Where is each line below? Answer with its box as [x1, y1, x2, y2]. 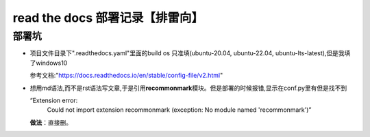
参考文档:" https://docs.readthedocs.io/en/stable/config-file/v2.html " [29, 72, 223, 80]
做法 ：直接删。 [29, 118, 72, 126]
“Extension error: [29, 96, 78, 104]
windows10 [35, 59, 68, 67]
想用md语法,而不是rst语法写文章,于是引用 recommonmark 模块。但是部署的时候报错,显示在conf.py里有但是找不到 [29, 84, 347, 92]
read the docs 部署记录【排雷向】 [12, 10, 203, 25]
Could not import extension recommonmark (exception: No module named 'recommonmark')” [47, 106, 312, 114]
